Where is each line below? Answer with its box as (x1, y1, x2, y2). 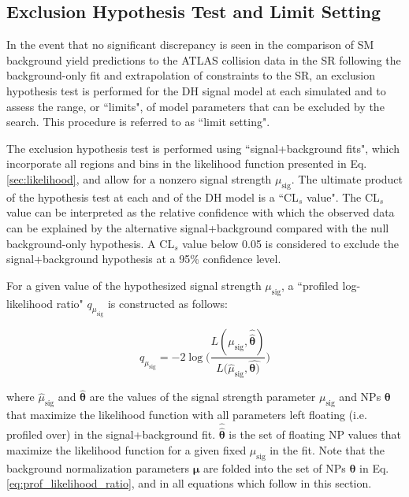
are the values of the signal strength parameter (89, 388, 316, 405)
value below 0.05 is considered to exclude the (182, 235, 399, 251)
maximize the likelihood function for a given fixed (6, 441, 247, 458)
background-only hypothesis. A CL (6, 235, 175, 251)
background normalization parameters (6, 459, 190, 476)
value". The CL (306, 188, 380, 205)
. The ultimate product (291, 170, 403, 187)
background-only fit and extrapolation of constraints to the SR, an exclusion (6, 67, 376, 83)
